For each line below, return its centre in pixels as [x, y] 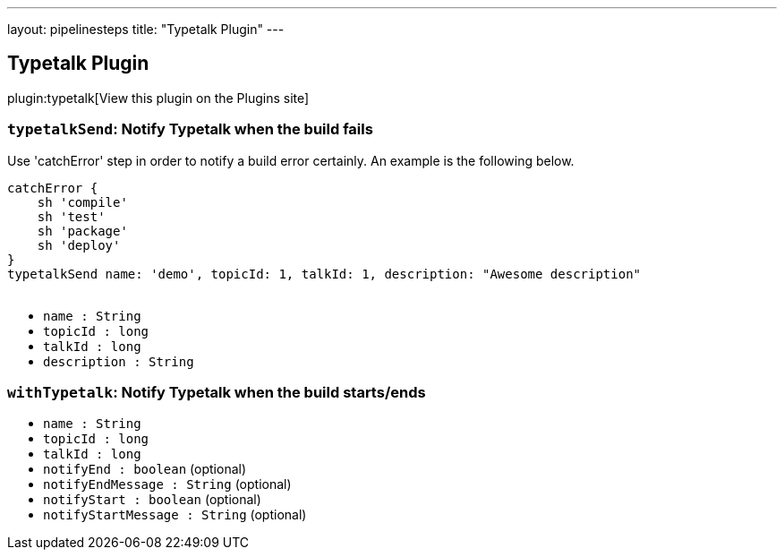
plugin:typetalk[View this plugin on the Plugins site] [158, 98]
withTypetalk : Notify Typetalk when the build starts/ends [217, 392]
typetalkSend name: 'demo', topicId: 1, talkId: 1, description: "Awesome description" [324, 274]
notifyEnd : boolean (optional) [145, 469]
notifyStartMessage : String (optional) [175, 515]
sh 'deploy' [79, 245]
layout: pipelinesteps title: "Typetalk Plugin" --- [146, 29]
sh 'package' [82, 231]
